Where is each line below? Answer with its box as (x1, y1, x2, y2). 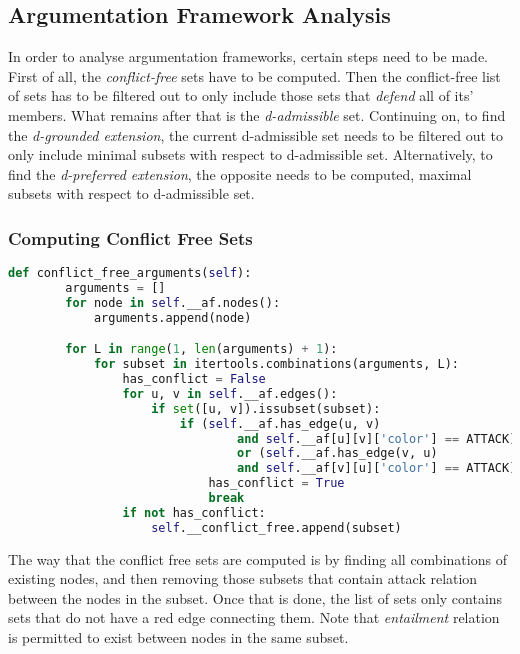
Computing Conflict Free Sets (8, 225, 253, 250)
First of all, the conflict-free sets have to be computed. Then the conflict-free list (8, 65, 501, 86)
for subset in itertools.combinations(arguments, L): (93, 357, 460, 372)
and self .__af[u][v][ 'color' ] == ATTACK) (237, 431, 517, 446)
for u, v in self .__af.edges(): (122, 386, 338, 401)
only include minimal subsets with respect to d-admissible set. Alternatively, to (8, 144, 493, 165)
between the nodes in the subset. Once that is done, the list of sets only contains (8, 587, 503, 608)
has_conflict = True (208, 476, 345, 491)
